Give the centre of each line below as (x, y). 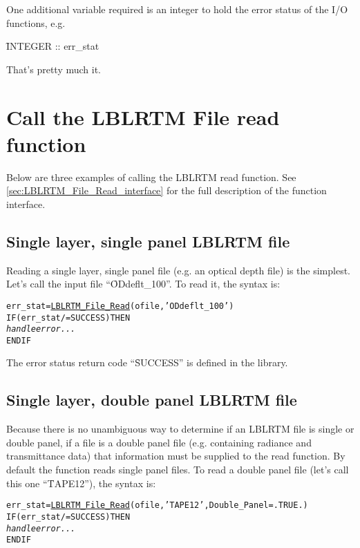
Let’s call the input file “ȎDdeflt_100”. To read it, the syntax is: (143, 284)
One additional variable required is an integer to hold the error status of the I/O (177, 9)
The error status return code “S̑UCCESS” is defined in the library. (147, 362)
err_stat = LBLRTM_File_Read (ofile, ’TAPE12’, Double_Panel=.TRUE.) (157, 506)
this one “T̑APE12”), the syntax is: (81, 483)
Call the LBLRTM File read (143, 116)
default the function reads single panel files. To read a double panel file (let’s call (178, 470)
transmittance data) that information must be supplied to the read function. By (176, 456)
